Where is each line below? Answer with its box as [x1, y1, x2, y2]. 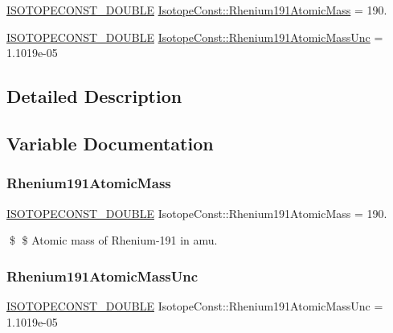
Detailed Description [6, 84, 182, 109]
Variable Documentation [6, 130, 214, 155]
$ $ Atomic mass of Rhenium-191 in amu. [9, 232, 218, 249]
